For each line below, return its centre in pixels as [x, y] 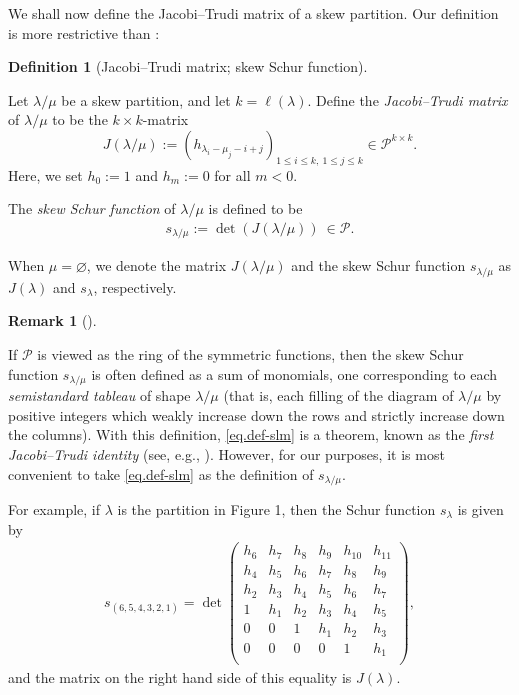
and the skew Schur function [378, 265]
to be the [80, 119]
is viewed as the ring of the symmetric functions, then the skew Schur [250, 354]
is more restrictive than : [84, 32]
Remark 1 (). [52, 320]
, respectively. [135, 286]
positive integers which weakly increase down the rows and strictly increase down [256, 414]
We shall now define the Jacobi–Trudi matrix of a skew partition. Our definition [253, 13]
